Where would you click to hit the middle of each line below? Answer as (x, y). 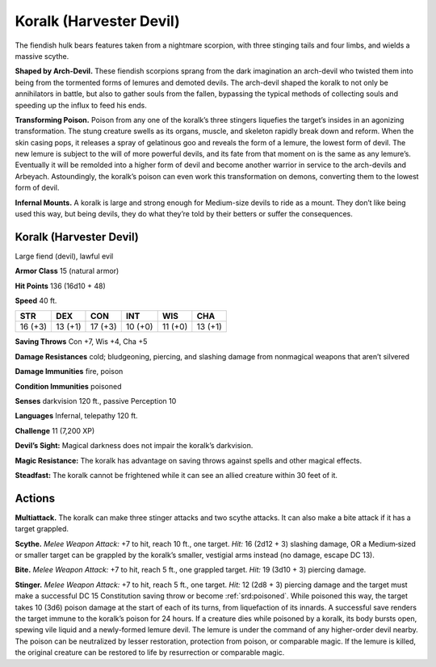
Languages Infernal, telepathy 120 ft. (76, 416)
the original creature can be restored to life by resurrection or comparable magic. (150, 652)
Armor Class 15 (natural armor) (67, 271)
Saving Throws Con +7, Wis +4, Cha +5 (81, 342)
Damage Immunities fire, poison (69, 371)
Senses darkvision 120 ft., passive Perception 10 (96, 401)
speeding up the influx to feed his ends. (81, 105)
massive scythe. (42, 56)
